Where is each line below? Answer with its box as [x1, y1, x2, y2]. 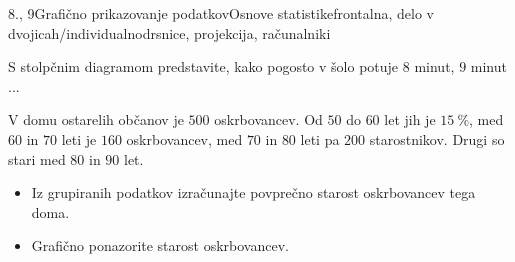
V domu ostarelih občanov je [8, 109, 184, 130]
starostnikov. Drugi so [369, 128, 505, 149]
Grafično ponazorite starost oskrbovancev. [31, 235, 289, 256]
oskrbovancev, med [126, 128, 243, 149]
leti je [61, 128, 97, 149]
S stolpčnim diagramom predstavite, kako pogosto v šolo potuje [8, 56, 399, 77]
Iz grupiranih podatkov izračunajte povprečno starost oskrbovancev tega [31, 182, 476, 203]
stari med [8, 148, 66, 169]
